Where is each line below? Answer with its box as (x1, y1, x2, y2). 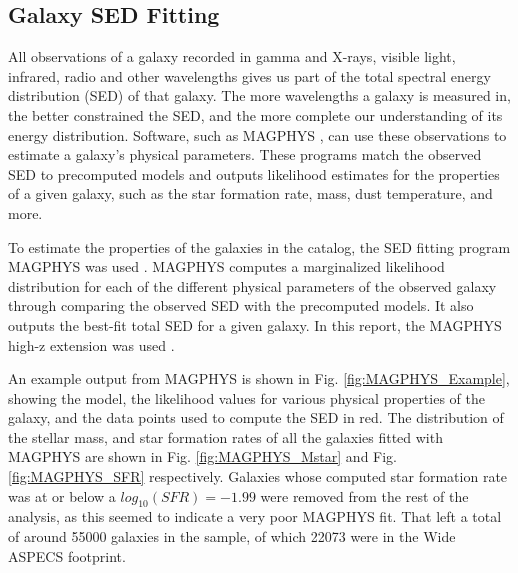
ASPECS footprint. (8, 545, 126, 566)
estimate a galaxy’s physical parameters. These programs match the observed (8, 144, 482, 165)
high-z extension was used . (8, 334, 175, 355)
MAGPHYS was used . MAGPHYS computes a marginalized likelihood (8, 256, 445, 277)
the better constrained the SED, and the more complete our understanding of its (8, 104, 503, 125)
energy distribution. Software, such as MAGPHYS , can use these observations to (8, 124, 507, 145)
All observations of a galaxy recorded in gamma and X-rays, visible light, (8, 46, 456, 67)
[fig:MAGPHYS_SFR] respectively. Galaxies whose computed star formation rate (8, 466, 508, 487)
